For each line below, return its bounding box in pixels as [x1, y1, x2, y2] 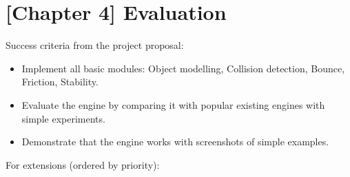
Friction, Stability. [21, 74, 99, 89]
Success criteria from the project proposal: [6, 38, 184, 52]
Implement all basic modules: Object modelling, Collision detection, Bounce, [21, 61, 345, 75]
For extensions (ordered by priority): [6, 157, 160, 171]
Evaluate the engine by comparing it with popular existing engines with [21, 97, 325, 112]
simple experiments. [21, 111, 105, 125]
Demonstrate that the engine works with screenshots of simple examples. [21, 134, 329, 149]
